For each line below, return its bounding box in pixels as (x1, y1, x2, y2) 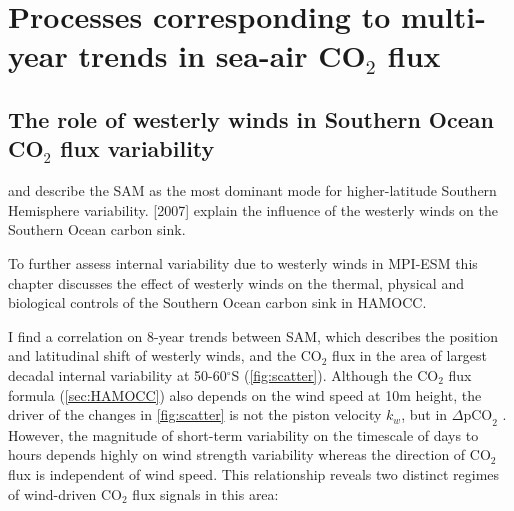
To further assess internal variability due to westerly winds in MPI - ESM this (8, 252, 478, 273)
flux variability (60, 133, 215, 164)
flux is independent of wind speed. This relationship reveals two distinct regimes (8, 464, 500, 485)
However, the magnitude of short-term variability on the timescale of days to (8, 424, 479, 445)
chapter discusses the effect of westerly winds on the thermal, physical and (8, 272, 464, 293)
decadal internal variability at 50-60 (8, 364, 227, 385)
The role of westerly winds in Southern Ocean (8, 103, 494, 134)
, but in (401, 404, 448, 425)
